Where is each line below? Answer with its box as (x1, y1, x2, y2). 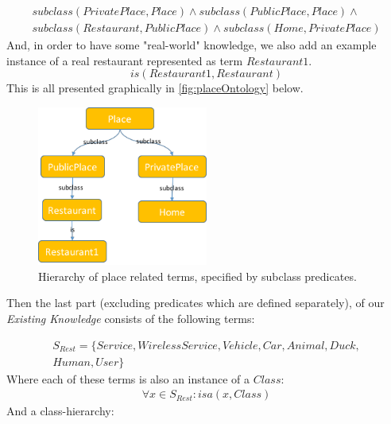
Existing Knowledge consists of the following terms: (6, 309, 255, 326)
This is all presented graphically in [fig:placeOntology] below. (6, 80, 304, 96)
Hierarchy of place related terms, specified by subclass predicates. (38, 267, 357, 284)
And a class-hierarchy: (6, 403, 114, 419)
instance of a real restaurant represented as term (6, 52, 243, 68)
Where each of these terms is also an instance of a (6, 370, 250, 387)
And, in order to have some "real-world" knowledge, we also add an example (6, 37, 377, 53)
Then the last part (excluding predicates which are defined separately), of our (6, 294, 385, 311)
